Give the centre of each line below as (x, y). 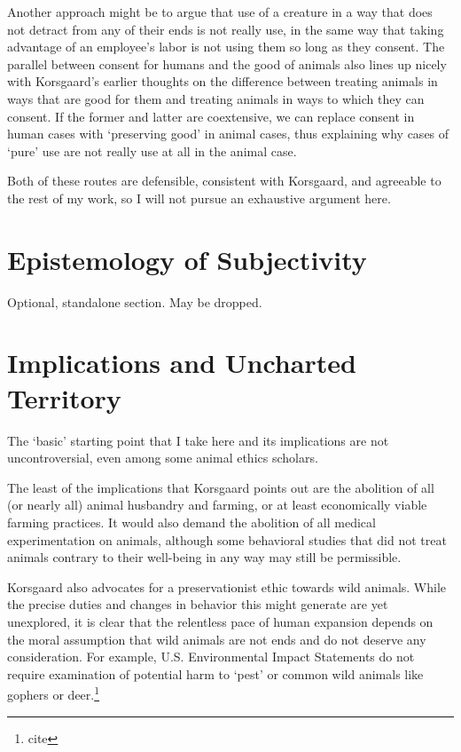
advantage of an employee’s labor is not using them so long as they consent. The (226, 47)
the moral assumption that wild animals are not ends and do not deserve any (217, 639)
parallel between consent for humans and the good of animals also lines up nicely (227, 63)
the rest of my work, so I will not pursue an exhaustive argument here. (199, 198)
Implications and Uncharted (182, 363)
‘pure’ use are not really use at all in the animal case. (152, 150)
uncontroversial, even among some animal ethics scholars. (163, 458)
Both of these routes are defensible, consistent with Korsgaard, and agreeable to (224, 181)
